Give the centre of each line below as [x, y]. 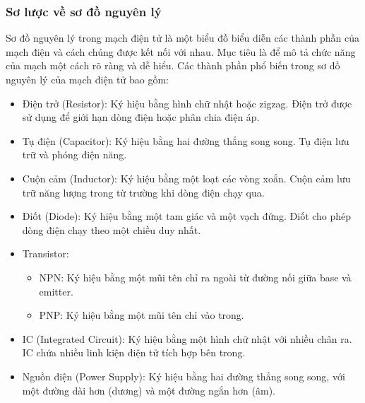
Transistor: [46, 253]
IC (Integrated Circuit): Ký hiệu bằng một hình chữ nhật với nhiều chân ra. [187, 338]
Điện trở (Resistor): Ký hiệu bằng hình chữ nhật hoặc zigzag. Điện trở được [187, 103]
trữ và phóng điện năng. [74, 154]
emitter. [56, 291]
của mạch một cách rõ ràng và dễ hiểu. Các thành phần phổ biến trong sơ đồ [173, 65]
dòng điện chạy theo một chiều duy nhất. [112, 229]
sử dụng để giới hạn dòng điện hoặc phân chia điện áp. [141, 117]
